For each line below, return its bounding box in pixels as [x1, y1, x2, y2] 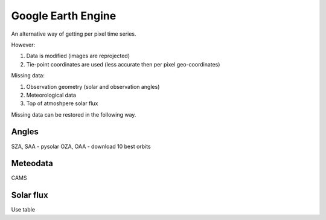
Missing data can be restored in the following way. [11, 111, 136, 118]
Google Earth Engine [11, 9, 117, 22]
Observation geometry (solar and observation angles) [26, 83, 160, 90]
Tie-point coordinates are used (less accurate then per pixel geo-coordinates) [26, 60, 220, 68]
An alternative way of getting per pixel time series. [11, 30, 136, 37]
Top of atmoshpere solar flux [26, 100, 98, 107]
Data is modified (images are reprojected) [26, 52, 130, 60]
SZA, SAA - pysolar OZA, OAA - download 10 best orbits [11, 143, 151, 150]
